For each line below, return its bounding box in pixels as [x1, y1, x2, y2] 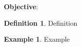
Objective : [4, 1, 38, 12]
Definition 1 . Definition [4, 17, 78, 28]
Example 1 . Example [4, 34, 70, 44]
